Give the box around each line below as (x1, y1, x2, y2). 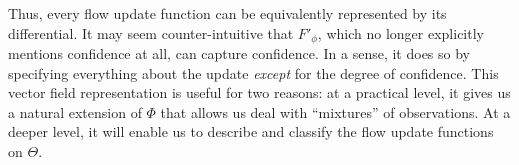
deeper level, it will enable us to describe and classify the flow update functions (8, 121, 494, 142)
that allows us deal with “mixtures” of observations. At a (160, 101, 511, 122)
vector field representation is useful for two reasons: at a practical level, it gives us (8, 82, 511, 103)
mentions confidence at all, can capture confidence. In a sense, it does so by (8, 43, 470, 64)
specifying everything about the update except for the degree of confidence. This (8, 62, 499, 83)
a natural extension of (8, 101, 142, 122)
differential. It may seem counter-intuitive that (8, 22, 294, 43)
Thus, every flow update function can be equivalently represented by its (8, 3, 447, 23)
